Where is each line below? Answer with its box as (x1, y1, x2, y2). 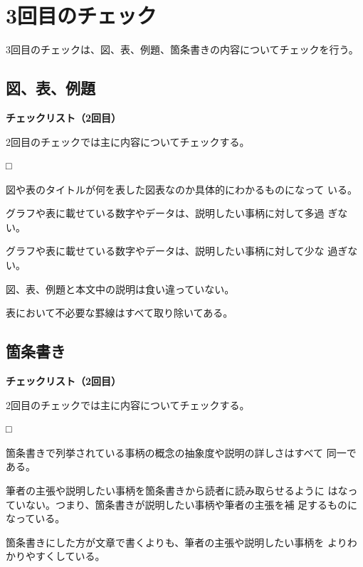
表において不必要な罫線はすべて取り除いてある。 (6, 305, 233, 320)
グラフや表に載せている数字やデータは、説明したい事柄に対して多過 (6, 206, 325, 221)
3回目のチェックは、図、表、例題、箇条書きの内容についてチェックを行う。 (6, 42, 359, 57)
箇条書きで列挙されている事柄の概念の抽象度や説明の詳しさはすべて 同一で (6, 445, 357, 460)
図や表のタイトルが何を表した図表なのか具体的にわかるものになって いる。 (6, 181, 357, 196)
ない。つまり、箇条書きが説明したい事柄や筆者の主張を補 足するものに (25, 497, 358, 512)
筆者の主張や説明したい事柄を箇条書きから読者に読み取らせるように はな (6, 483, 348, 498)
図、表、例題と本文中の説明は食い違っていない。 (6, 281, 235, 296)
